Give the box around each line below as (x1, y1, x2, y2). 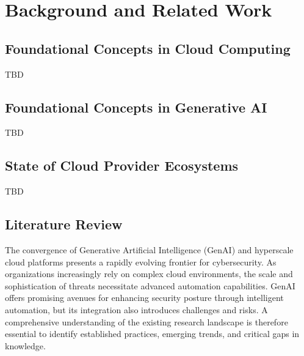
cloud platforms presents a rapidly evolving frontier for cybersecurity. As (5, 255, 277, 268)
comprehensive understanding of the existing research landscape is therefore (5, 315, 288, 328)
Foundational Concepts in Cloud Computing (5, 39, 291, 57)
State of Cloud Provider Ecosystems (5, 156, 239, 175)
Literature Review (5, 215, 123, 234)
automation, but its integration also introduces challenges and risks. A (5, 303, 268, 316)
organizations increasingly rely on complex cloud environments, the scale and (5, 267, 293, 280)
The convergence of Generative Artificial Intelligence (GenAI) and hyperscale (5, 243, 294, 256)
